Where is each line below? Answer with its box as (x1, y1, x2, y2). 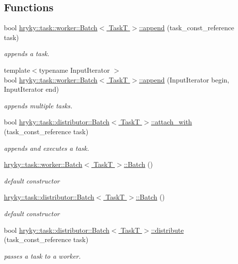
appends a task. (4, 48, 50, 59)
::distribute (151, 224, 184, 235)
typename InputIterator (39, 64, 110, 75)
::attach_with (151, 117, 192, 127)
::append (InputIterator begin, (139, 74, 230, 84)
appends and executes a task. (4, 142, 90, 153)
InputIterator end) (4, 84, 59, 94)
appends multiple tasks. (4, 100, 73, 110)
